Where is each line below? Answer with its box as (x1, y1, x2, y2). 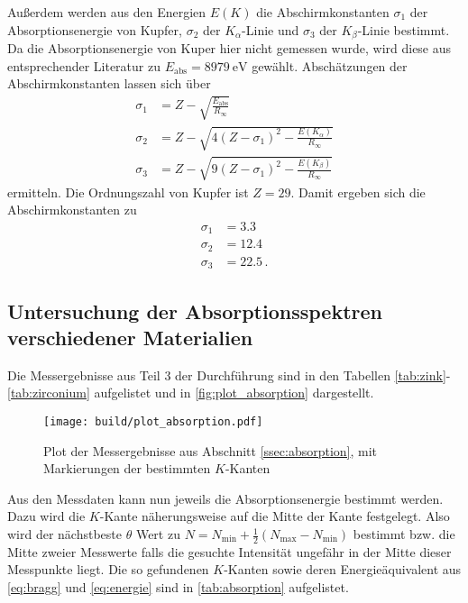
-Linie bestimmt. (357, 20, 450, 39)
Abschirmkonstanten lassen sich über (7, 74, 211, 93)
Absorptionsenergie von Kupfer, (7, 20, 182, 39)
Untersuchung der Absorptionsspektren (7, 297, 382, 324)
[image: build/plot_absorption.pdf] (43, 415, 263, 428)
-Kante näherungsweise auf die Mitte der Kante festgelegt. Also (99, 507, 450, 525)
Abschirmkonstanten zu (7, 200, 137, 219)
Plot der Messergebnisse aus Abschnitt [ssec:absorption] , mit (43, 441, 378, 460)
